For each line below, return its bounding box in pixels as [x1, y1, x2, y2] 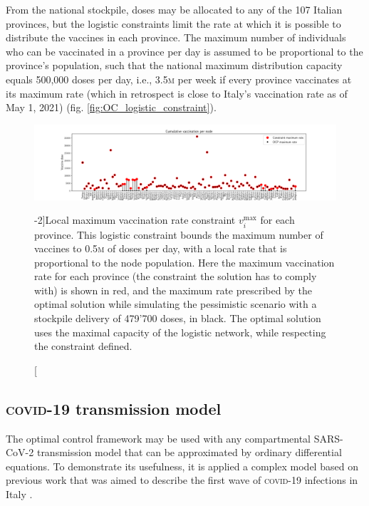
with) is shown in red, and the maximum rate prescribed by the [34, 282, 313, 297]
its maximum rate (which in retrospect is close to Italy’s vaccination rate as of [6, 86, 348, 100]
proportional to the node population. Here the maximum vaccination [34, 254, 335, 269]
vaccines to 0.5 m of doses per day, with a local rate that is [34, 241, 287, 256]
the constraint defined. [34, 339, 132, 353]
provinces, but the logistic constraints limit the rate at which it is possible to [6, 16, 341, 31]
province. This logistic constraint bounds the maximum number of [34, 227, 323, 242]
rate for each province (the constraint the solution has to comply [34, 269, 317, 284]
